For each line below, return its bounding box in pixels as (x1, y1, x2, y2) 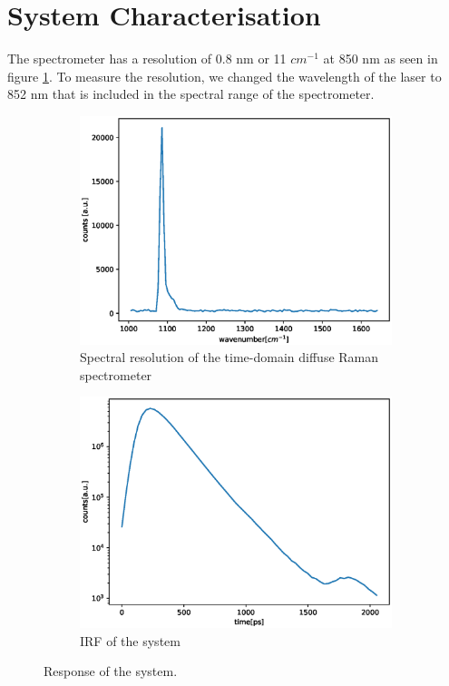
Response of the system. (44, 661, 178, 681)
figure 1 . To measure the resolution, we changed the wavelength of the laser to (7, 66, 442, 85)
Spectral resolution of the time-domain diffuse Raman (80, 348, 379, 367)
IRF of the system (80, 631, 181, 650)
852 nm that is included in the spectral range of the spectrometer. (7, 84, 375, 103)
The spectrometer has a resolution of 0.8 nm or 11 (7, 49, 287, 68)
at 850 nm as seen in (323, 49, 438, 68)
